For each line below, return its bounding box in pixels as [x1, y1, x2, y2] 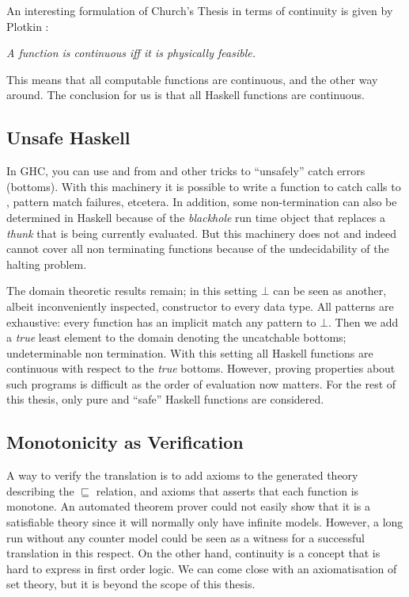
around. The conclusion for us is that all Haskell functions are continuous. [6, 86, 365, 103]
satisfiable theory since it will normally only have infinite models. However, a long [6, 514, 403, 530]
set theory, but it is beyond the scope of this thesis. [6, 576, 256, 592]
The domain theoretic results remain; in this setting [6, 282, 257, 299]
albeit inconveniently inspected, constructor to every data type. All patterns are [6, 297, 394, 314]
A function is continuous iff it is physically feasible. [6, 44, 256, 61]
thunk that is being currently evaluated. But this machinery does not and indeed [6, 224, 397, 241]
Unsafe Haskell [6, 125, 131, 150]
